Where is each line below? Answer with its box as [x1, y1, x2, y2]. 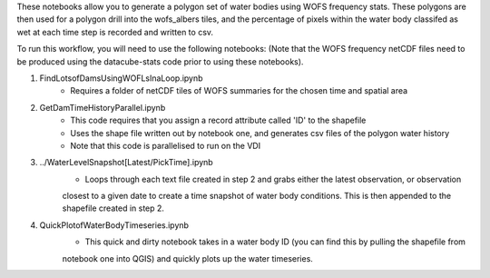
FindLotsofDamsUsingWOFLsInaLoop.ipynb [39, 73, 203, 84]
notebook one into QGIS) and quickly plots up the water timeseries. [62, 253, 313, 263]
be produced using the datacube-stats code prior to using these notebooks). [16, 55, 304, 67]
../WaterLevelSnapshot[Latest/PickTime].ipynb [39, 157, 213, 168]
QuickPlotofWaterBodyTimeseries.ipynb [39, 219, 190, 231]
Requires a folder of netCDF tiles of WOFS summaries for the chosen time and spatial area [70, 85, 408, 96]
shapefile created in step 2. [62, 203, 165, 213]
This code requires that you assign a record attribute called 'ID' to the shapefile [70, 114, 367, 126]
